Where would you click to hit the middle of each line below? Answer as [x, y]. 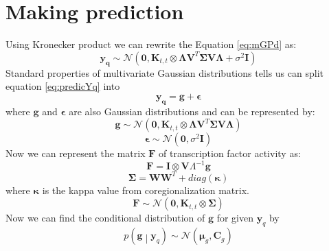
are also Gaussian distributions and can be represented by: [192, 111]
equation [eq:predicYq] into [63, 86]
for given [235, 218]
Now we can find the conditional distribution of [105, 218]
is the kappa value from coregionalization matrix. [146, 190]
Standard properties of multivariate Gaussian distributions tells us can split [164, 72]
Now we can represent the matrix [76, 153]
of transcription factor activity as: [230, 153]
